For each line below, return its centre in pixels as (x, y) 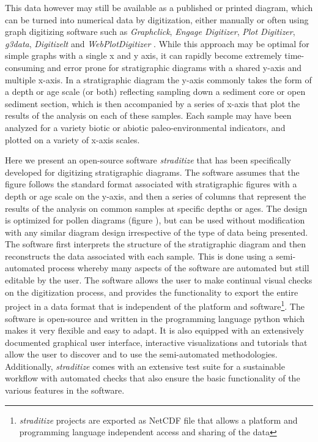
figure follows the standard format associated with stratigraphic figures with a (151, 184)
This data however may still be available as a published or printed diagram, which (159, 7)
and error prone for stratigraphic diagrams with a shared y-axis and (174, 67)
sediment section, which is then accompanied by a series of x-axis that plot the (153, 103)
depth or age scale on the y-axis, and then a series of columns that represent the (156, 196)
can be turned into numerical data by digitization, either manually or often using (157, 19)
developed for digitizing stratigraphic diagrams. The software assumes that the (152, 172)
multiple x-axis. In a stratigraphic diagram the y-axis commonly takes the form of (158, 79)
